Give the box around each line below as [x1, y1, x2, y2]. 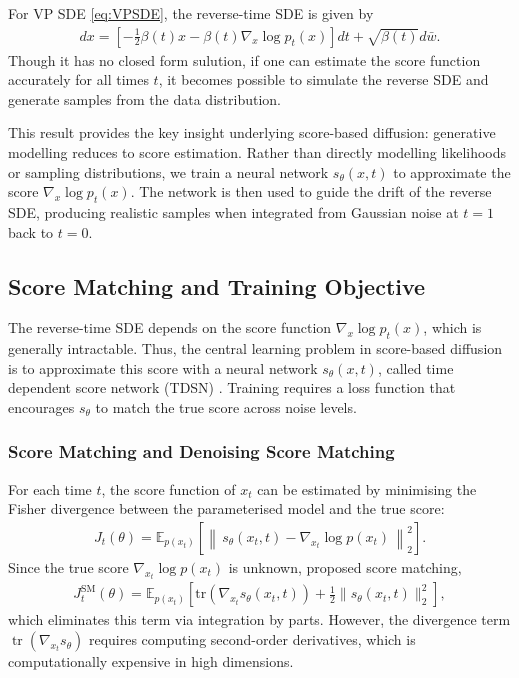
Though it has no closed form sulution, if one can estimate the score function [8, 49, 481, 70]
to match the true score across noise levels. [95, 396, 357, 417]
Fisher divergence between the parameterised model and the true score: [8, 498, 445, 519]
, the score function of [101, 478, 236, 499]
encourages [8, 396, 75, 417]
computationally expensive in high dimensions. [8, 651, 294, 672]
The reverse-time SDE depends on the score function [8, 317, 332, 338]
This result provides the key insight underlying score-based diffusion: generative [8, 122, 496, 143]
